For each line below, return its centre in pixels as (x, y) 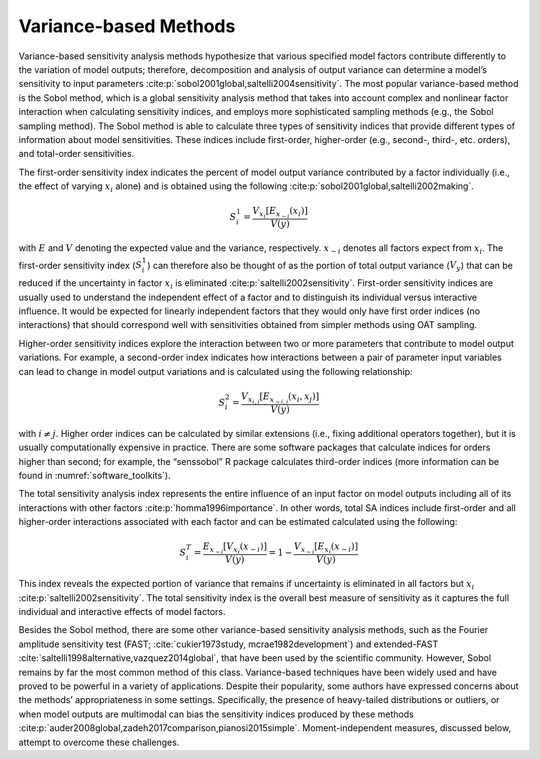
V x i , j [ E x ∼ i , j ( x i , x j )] (280, 397)
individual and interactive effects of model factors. (122, 612)
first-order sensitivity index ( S (80, 265)
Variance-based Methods (127, 26)
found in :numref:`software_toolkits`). (94, 475)
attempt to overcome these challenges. (99, 742)
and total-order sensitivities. (76, 154)
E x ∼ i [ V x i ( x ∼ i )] (234, 548)
